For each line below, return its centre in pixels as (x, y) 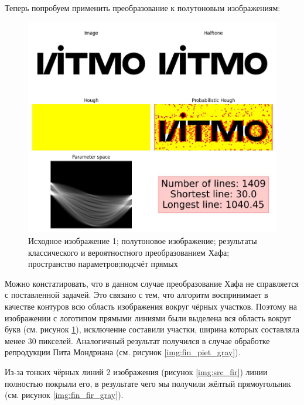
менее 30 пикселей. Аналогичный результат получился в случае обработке (137, 340)
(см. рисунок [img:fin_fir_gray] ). (64, 395)
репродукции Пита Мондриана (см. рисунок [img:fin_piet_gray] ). (123, 352)
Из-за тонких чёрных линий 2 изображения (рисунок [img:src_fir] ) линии (136, 371)
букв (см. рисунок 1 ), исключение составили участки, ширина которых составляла (152, 329)
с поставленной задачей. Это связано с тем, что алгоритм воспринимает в (136, 295)
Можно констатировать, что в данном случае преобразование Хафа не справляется (152, 283)
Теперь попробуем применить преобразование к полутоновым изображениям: (143, 8)
